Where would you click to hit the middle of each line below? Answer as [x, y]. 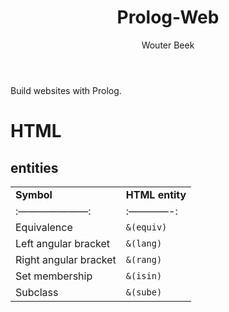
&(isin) [144, 275]
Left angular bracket [63, 243]
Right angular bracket [66, 259]
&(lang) [144, 243]
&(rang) [144, 259]
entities [34, 167]
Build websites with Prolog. [66, 90]
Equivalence [44, 227]
